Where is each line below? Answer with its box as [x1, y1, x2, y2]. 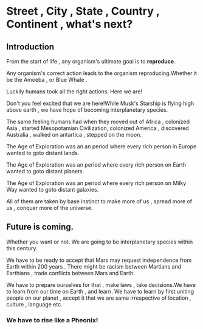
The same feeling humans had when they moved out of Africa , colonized [6, 118, 190, 125]
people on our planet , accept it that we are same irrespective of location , [6, 294, 191, 302]
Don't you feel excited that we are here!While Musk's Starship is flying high [6, 99, 194, 107]
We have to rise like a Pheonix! [6, 316, 98, 324]
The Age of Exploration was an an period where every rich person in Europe [6, 143, 197, 150]
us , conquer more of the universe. [6, 204, 93, 211]
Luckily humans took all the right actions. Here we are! [6, 88, 143, 95]
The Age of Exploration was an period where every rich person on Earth [6, 161, 187, 168]
